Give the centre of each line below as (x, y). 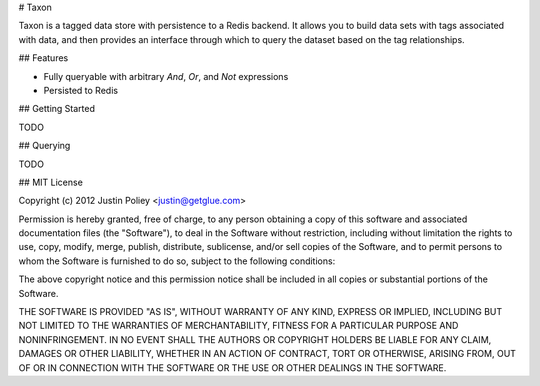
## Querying (44, 146)
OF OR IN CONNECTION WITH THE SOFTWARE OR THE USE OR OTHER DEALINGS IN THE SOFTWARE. (232, 367)
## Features (43, 58)
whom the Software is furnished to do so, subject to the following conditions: (177, 261)
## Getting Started (56, 109)
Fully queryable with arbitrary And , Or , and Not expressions (166, 76)
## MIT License (51, 182)
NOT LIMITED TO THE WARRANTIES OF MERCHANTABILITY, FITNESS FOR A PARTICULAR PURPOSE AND (238, 326)
